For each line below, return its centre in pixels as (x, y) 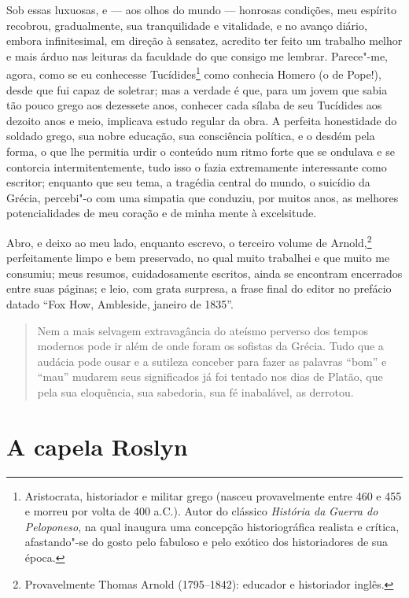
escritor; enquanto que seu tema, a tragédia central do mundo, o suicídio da (188, 182)
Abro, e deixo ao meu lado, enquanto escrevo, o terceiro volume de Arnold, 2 (189, 241)
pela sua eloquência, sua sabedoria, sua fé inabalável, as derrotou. (195, 391)
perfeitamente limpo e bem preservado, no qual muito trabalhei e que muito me (198, 258)
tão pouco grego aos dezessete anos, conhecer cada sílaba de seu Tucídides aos (194, 105)
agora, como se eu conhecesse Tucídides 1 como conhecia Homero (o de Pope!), (194, 73)
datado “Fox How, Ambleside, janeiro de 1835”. (120, 304)
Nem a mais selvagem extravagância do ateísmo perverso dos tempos (203, 330)
